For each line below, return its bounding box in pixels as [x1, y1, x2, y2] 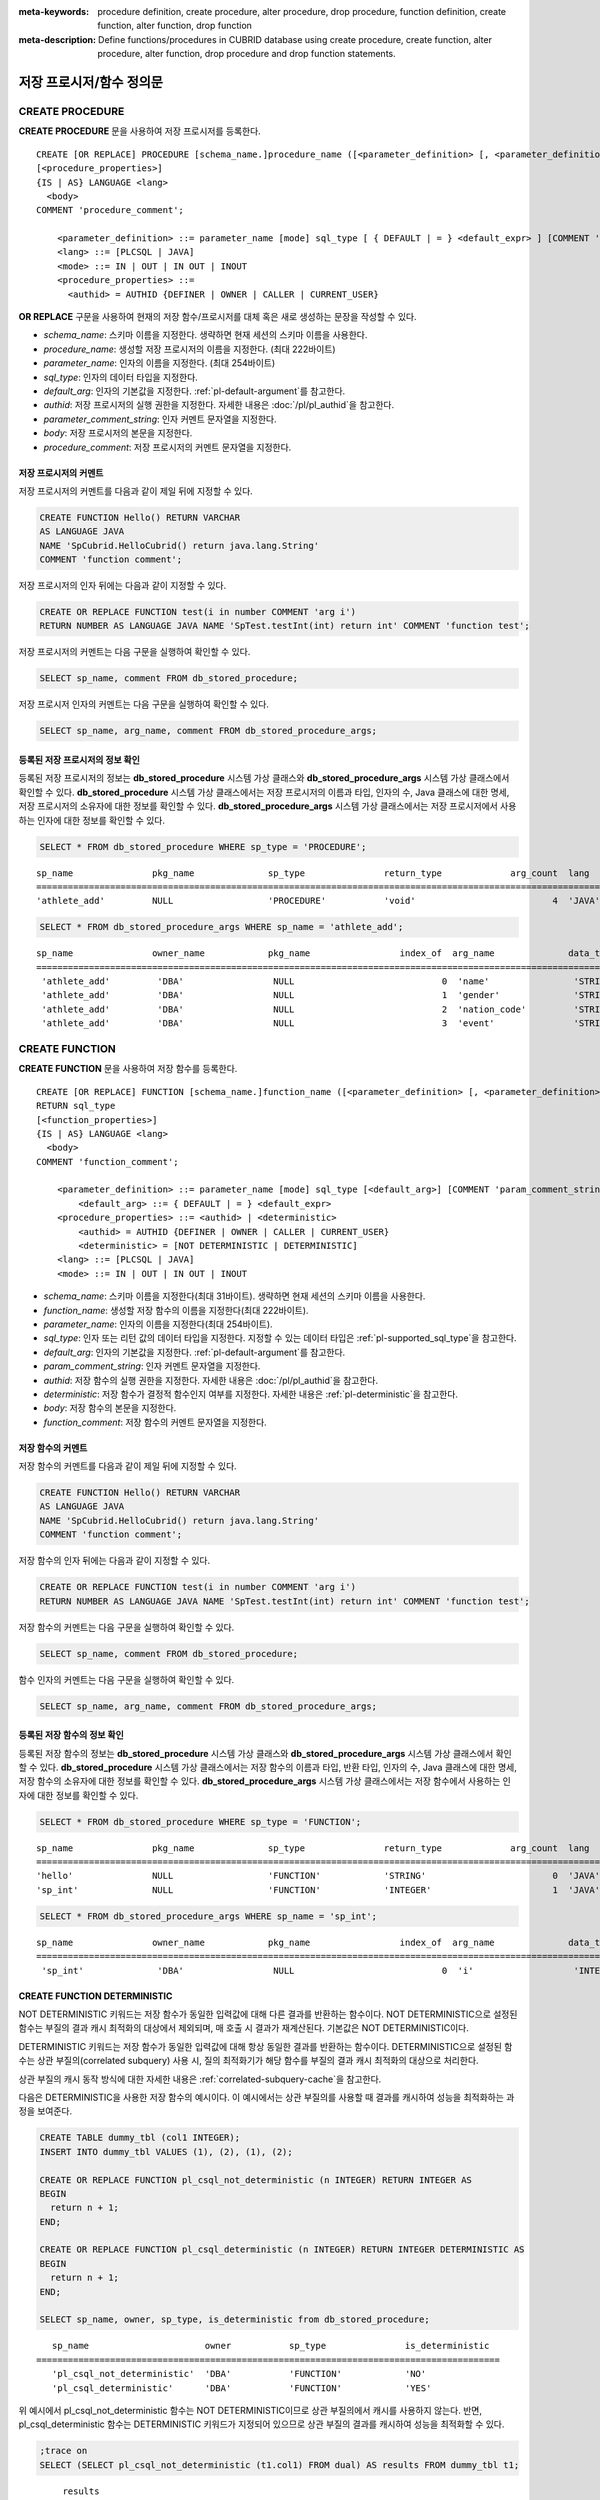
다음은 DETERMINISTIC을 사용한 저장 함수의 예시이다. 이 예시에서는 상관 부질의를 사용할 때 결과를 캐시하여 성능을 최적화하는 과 [18, 2091, 515, 2103]
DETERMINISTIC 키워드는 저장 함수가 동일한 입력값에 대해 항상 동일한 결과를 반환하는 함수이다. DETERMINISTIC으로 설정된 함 [18, 2040, 513, 2052]
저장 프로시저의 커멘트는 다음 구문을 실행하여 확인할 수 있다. [18, 646, 251, 658]
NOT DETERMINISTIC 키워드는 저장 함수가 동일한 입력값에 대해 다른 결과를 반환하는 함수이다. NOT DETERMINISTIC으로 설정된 [18, 2008, 518, 2020]
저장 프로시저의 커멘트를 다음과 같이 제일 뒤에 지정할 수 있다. [18, 485, 254, 497]
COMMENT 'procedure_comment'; [36, 205, 185, 216]
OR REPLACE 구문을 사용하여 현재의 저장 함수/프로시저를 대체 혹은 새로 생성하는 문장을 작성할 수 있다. [18, 311, 417, 323]
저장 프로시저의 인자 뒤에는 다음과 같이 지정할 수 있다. [18, 580, 227, 592]
